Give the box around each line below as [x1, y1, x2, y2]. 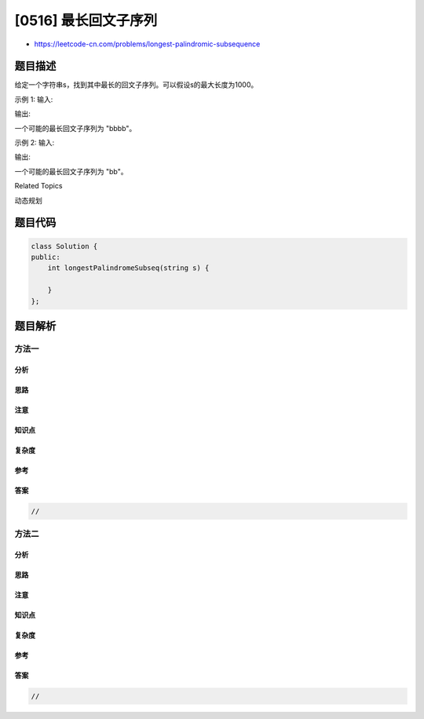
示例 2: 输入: [14, 138, 55, 148]
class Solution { [31, 242, 98, 250]
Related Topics [14, 181, 63, 191]
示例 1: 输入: [14, 94, 53, 104]
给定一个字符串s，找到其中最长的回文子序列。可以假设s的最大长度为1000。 [14, 80, 258, 89]
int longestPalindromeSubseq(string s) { [47, 264, 210, 272]
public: [31, 252, 60, 261]
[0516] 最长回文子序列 [14, 12, 158, 29]
